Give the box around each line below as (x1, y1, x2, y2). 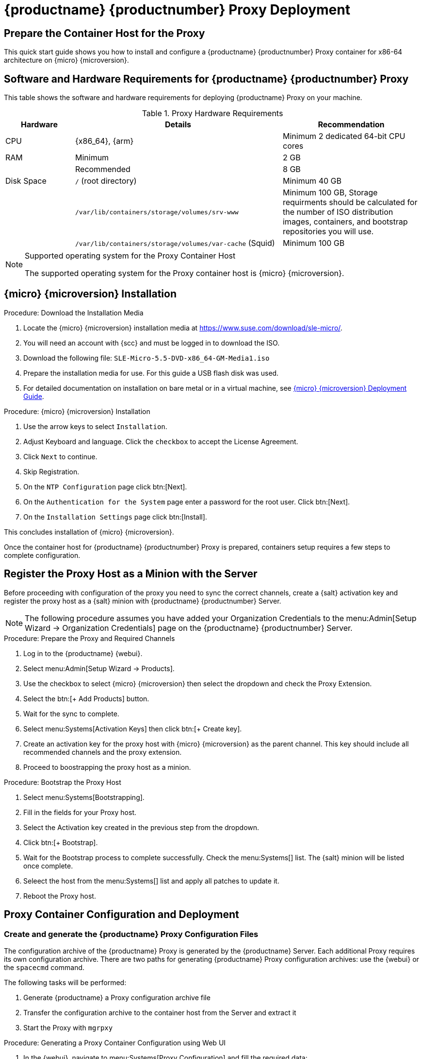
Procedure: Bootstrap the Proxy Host (4, 778, 121, 786)
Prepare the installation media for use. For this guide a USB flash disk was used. (23, 368, 279, 377)
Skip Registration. (23, 467, 80, 476)
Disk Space (5, 176, 47, 186)
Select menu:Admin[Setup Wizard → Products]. (23, 664, 175, 673)
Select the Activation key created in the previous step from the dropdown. (23, 823, 260, 832)
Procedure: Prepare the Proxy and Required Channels (4, 634, 175, 642)
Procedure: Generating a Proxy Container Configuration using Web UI (4, 1038, 226, 1047)
